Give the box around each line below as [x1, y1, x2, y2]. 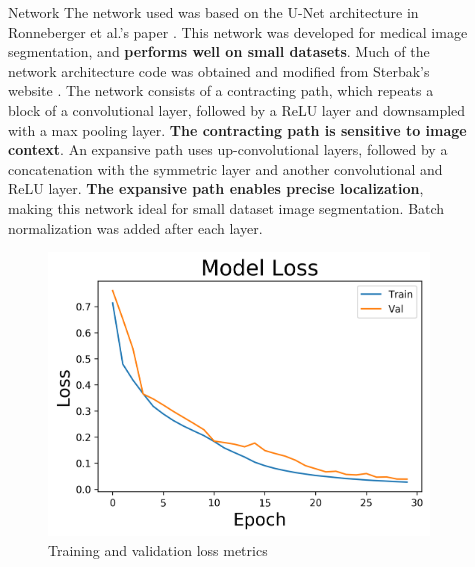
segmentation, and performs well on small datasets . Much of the [8, 41, 430, 62]
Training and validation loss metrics [48, 539, 268, 560]
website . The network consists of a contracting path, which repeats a [8, 80, 434, 101]
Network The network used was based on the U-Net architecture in [8, 2, 419, 22]
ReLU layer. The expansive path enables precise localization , [8, 178, 424, 199]
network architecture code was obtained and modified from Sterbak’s [8, 60, 430, 81]
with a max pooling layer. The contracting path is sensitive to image [8, 119, 467, 140]
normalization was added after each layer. [8, 217, 263, 238]
